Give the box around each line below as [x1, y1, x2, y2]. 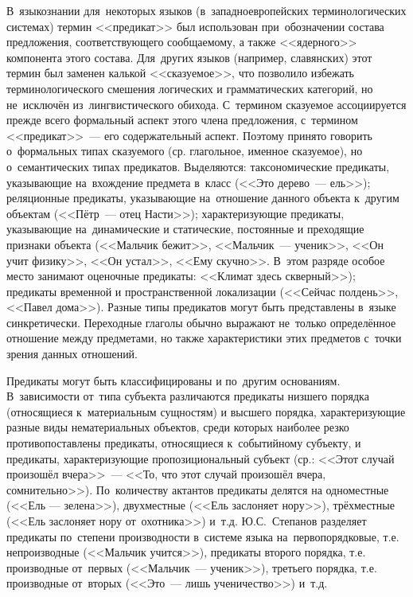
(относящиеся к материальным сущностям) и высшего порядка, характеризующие [6, 403, 406, 419]
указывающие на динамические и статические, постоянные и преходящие [6, 220, 364, 237]
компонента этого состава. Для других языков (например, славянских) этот [6, 49, 372, 65]
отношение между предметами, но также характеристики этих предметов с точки [6, 330, 402, 346]
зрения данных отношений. [6, 345, 138, 362]
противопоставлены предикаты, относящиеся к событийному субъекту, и [6, 435, 361, 451]
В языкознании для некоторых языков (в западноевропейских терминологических [6, 2, 407, 18]
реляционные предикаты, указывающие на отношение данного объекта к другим [6, 189, 399, 206]
